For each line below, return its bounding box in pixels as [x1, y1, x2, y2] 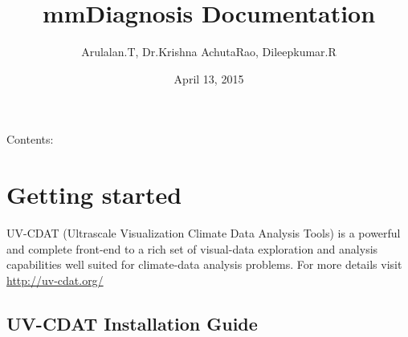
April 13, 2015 [173, 70, 244, 87]
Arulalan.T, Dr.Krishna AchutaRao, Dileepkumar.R [81, 43, 337, 60]
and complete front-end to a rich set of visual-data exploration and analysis [6, 240, 378, 257]
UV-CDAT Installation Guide [6, 311, 258, 335]
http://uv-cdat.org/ [6, 271, 104, 288]
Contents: [6, 131, 54, 148]
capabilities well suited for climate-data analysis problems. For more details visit [6, 256, 402, 273]
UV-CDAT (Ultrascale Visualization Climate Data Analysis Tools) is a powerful [6, 225, 401, 242]
